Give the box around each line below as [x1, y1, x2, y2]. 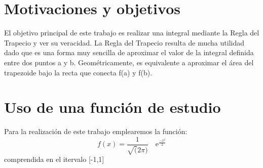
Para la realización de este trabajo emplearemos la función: [4, 126, 187, 137]
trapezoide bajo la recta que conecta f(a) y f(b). [4, 67, 153, 77]
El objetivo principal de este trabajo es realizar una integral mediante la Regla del [4, 27, 259, 38]
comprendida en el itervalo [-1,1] [4, 154, 104, 164]
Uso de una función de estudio [4, 97, 221, 117]
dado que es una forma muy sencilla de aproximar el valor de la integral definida [4, 47, 254, 58]
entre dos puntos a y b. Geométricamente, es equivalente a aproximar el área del [4, 57, 254, 67]
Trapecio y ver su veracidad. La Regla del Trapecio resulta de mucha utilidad [4, 37, 245, 48]
